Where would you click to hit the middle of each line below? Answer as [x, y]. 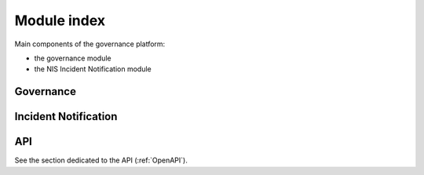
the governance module [73, 58]
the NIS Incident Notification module [93, 69]
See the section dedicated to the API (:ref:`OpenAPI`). [101, 160]
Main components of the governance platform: [90, 44]
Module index [60, 20]
